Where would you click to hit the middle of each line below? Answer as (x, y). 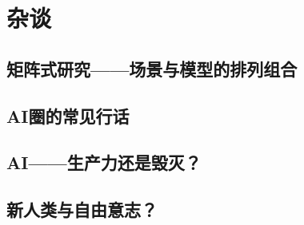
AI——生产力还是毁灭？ (104, 162)
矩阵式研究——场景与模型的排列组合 (152, 68)
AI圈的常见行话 (68, 115)
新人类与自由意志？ (82, 209)
